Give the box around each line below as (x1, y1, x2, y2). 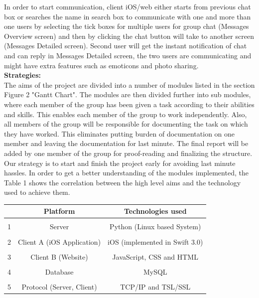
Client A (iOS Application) (18, 236, 101, 247)
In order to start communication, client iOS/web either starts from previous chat (4, 1, 251, 11)
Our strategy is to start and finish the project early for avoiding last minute (4, 157, 236, 168)
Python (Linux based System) (110, 221, 201, 232)
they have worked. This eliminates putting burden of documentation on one (4, 128, 235, 139)
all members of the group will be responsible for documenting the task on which (4, 119, 248, 129)
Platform (43, 206, 75, 216)
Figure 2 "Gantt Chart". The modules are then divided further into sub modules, (4, 89, 251, 100)
